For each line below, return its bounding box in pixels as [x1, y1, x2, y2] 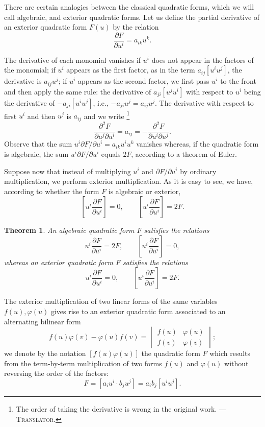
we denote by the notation [4, 348, 86, 359]
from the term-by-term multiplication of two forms [4, 358, 162, 368]
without [224, 358, 249, 368]
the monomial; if [4, 64, 56, 75]
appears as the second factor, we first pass [78, 76, 209, 86]
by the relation [113, 21, 159, 32]
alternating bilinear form [4, 316, 81, 326]
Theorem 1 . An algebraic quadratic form [4, 225, 135, 235]
